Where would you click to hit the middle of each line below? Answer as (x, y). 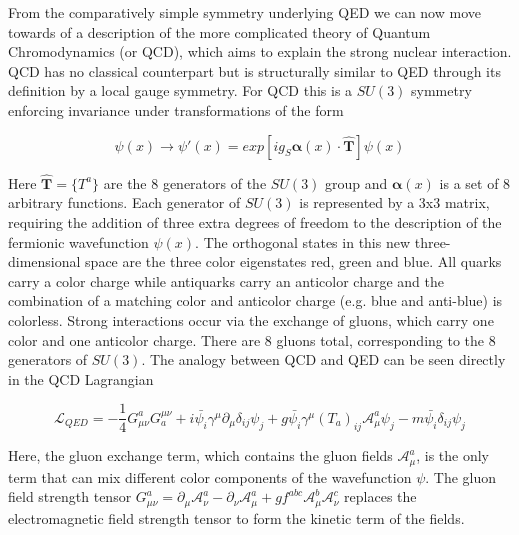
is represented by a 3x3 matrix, (394, 202)
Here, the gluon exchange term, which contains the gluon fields (200, 455)
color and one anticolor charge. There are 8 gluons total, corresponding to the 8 (252, 339)
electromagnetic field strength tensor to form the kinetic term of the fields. (236, 517)
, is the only (453, 455)
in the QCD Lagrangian (81, 378)
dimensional (44, 261)
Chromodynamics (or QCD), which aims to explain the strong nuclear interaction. (260, 51)
